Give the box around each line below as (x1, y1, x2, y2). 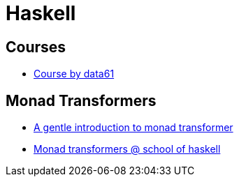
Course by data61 (34, 68, 115, 80)
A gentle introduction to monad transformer (34, 121, 233, 134)
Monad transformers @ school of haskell (34, 143, 221, 156)
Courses (6, 38, 66, 56)
